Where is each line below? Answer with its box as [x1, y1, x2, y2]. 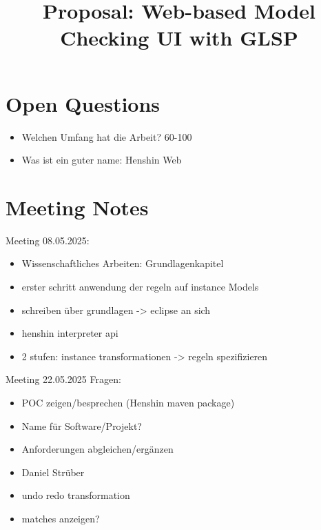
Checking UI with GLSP [60, 23, 298, 52]
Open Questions [6, 89, 160, 117]
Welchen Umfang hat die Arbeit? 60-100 [21, 129, 192, 144]
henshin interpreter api [21, 326, 118, 340]
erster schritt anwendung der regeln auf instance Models [21, 279, 259, 293]
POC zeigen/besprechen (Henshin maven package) [21, 395, 235, 409]
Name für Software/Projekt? [21, 418, 142, 433]
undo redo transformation [21, 488, 130, 502]
